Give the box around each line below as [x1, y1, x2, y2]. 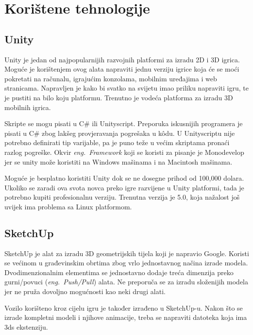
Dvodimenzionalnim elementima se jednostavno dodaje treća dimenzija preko [4, 267, 234, 277]
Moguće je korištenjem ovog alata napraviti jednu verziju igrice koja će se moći [4, 64, 239, 74]
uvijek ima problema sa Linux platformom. [4, 201, 132, 211]
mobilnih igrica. [4, 102, 51, 112]
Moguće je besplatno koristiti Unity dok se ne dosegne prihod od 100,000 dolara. [4, 173, 244, 183]
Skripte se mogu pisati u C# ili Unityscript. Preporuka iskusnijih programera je [4, 118, 243, 129]
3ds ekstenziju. [4, 321, 48, 332]
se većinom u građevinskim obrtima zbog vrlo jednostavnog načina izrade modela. [4, 258, 248, 268]
